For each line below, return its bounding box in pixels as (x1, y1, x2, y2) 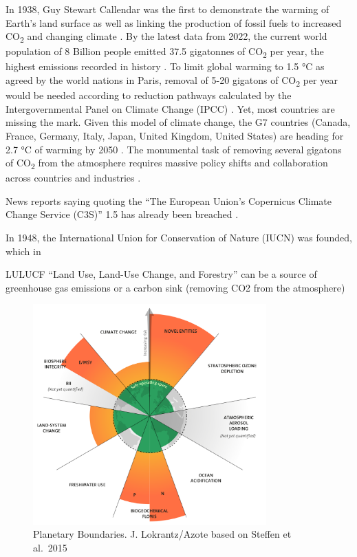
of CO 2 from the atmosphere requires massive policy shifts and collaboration (6, 155, 328, 171)
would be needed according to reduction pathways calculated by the (6, 88, 292, 102)
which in (6, 243, 41, 258)
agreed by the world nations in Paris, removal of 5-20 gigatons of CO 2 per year (6, 73, 338, 89)
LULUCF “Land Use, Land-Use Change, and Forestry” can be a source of (6, 267, 317, 281)
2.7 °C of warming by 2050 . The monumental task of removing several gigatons (6, 142, 342, 156)
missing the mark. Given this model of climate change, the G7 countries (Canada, (6, 115, 351, 129)
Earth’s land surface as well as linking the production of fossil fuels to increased (6, 15, 342, 30)
